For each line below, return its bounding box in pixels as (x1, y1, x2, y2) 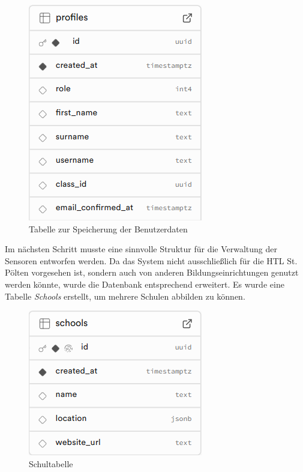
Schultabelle (29, 457, 73, 470)
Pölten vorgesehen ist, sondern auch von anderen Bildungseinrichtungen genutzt (5, 266, 299, 279)
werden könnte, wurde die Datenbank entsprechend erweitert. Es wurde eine (5, 277, 284, 290)
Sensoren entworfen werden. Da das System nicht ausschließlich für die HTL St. (5, 254, 298, 267)
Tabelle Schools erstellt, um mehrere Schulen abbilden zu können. (5, 289, 245, 302)
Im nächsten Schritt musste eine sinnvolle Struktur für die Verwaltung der (5, 243, 278, 255)
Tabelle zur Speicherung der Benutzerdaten (29, 222, 188, 235)
